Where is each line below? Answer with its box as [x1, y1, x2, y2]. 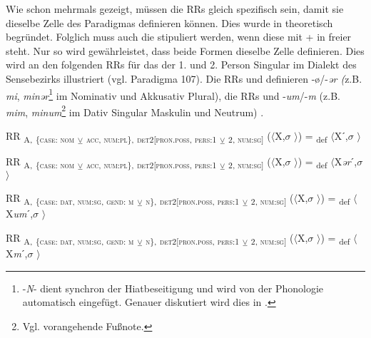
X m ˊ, [6, 246, 28, 261]
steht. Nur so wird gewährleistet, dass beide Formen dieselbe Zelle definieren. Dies [6, 43, 365, 58]
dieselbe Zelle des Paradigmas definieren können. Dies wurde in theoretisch [6, 15, 333, 30]
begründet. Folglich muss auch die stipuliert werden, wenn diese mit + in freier [6, 29, 352, 44]
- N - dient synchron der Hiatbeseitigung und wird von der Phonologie [22, 280, 324, 295]
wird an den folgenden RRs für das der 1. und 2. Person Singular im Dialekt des [6, 57, 357, 72]
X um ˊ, [6, 206, 34, 221]
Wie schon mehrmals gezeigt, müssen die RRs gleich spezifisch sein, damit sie [6, 1, 344, 16]
